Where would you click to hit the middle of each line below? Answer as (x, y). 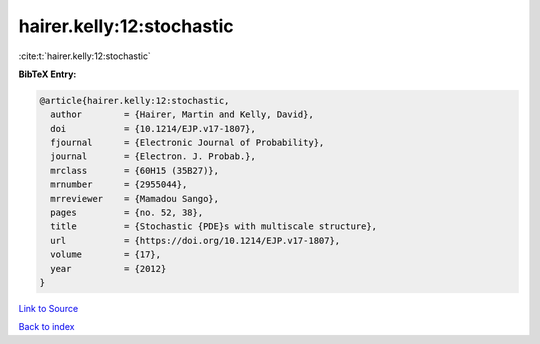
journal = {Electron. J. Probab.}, (153, 156)
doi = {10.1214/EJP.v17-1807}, (153, 128)
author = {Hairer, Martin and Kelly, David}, (182, 114)
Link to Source (48, 308)
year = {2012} (108, 268)
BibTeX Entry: (47, 74)
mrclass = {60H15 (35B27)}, (135, 170)
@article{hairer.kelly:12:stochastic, (134, 100)
